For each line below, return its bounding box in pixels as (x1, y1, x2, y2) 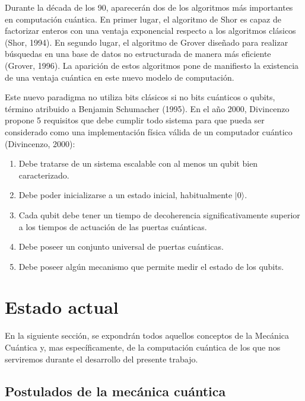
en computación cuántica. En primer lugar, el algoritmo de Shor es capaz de (5, 12, 281, 25)
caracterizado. (18, 168, 69, 181)
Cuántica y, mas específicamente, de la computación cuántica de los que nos (5, 341, 281, 353)
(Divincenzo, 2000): (5, 137, 75, 149)
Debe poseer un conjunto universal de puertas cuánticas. (18, 240, 224, 253)
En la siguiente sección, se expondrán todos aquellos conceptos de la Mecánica (5, 329, 289, 342)
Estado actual (5, 295, 119, 319)
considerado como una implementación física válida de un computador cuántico (5, 125, 293, 138)
